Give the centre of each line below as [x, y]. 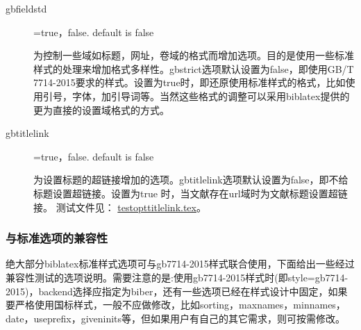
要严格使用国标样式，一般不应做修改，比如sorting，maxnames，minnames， [176, 305]
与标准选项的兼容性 [57, 238]
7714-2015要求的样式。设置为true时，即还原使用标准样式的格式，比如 [190, 82]
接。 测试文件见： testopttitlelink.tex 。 [120, 207]
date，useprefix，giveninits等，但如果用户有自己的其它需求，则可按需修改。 [176, 318]
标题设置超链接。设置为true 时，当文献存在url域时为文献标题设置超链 [191, 193]
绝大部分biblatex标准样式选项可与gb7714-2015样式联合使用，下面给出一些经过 [180, 264]
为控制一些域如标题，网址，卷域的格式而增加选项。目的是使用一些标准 [194, 55]
